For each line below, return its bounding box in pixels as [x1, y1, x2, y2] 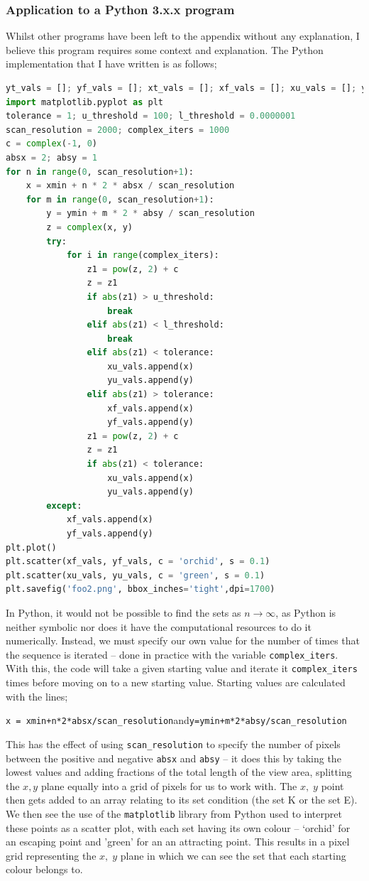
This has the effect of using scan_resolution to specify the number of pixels [6, 736, 341, 751]
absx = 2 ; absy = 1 [6, 152, 97, 163]
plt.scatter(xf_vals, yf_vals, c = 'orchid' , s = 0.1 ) [6, 556, 270, 567]
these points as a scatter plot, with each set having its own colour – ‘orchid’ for [6, 820, 351, 835]
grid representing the [6, 848, 97, 863]
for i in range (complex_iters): [66, 250, 219, 261]
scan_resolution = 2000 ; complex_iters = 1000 [6, 124, 230, 135]
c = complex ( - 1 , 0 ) [6, 139, 97, 149]
